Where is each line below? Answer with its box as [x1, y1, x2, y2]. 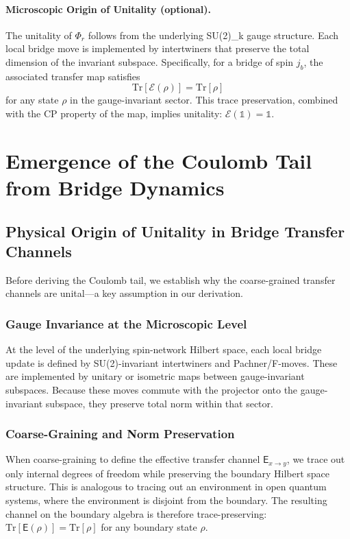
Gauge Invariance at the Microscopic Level [5, 315, 247, 332]
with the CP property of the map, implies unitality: [5, 106, 223, 120]
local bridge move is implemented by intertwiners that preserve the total [5, 41, 310, 56]
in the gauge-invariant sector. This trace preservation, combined [70, 93, 338, 107]
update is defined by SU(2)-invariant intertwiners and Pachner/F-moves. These [5, 355, 338, 370]
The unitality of [5, 27, 72, 42]
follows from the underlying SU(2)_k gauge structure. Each [88, 27, 339, 42]
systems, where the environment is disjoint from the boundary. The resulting [5, 492, 327, 507]
